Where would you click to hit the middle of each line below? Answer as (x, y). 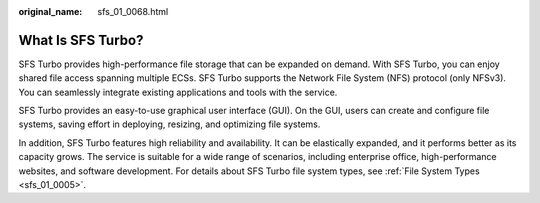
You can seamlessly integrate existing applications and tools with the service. (178, 92)
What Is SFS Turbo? (81, 40)
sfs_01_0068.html (133, 11)
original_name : (50, 11)
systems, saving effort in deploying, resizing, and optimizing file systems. (169, 124)
